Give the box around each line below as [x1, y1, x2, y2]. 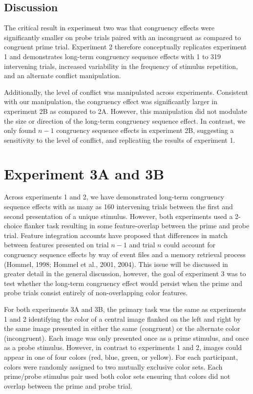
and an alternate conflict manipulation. [4, 70, 121, 81]
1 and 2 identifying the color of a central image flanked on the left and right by [4, 313, 241, 324]
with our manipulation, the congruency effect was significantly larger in [4, 96, 218, 107]
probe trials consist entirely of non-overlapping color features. [4, 287, 188, 298]
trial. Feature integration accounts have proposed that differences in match [4, 230, 228, 240]
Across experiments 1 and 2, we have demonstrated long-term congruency [4, 192, 224, 202]
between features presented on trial [4, 240, 109, 250]
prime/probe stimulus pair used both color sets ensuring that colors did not [4, 371, 231, 381]
